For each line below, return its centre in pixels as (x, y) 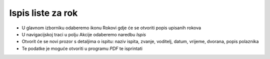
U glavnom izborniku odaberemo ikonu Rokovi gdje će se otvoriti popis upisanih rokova (111, 28)
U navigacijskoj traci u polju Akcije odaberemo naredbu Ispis (84, 34)
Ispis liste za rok (43, 13)
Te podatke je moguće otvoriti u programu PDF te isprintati (82, 48)
